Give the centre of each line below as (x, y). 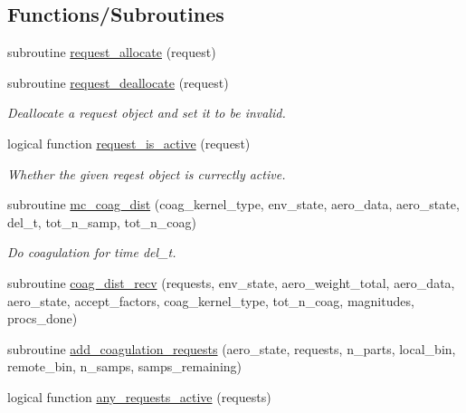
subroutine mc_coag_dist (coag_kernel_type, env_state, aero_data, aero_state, (233, 204)
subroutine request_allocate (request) (112, 52)
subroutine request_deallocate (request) (118, 82)
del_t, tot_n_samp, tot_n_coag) (102, 221)
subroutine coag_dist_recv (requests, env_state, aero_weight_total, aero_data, (231, 282)
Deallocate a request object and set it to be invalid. (147, 113)
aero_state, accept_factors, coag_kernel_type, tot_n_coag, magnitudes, (211, 300)
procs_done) (43, 318)
